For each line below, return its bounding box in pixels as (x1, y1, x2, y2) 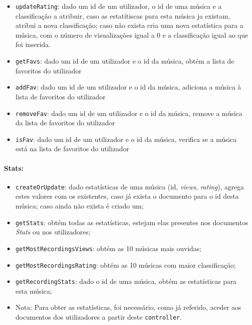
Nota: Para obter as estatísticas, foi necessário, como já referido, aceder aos (15, 302, 241, 312)
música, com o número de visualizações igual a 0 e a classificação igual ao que (15, 29, 248, 40)
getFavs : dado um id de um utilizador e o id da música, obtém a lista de (15, 56, 234, 66)
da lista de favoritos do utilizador (15, 117, 115, 128)
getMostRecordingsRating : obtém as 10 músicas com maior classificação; (15, 259, 236, 270)
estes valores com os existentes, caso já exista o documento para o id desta (15, 191, 239, 201)
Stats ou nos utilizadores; (15, 227, 91, 237)
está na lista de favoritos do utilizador (15, 143, 129, 154)
